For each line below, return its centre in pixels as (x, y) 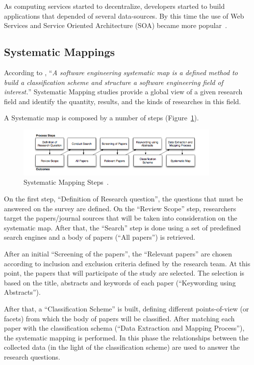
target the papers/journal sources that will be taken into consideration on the (121, 218)
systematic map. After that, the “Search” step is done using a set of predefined (123, 227)
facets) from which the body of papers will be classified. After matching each (119, 318)
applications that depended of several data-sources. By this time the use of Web (124, 15)
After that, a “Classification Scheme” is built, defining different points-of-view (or (127, 308)
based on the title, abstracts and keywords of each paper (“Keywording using (120, 282)
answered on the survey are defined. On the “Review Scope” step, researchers (120, 208)
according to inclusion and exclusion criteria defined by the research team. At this (127, 263)
